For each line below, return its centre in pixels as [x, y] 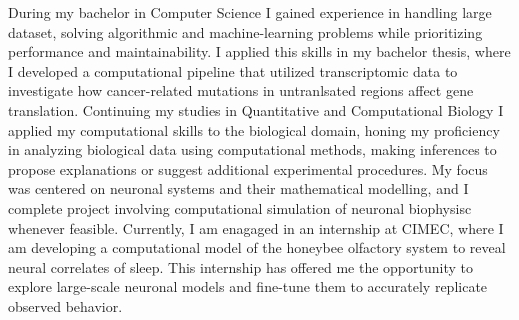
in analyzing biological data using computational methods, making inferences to [252, 149]
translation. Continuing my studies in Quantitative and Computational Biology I [256, 109]
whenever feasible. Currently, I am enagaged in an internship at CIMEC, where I [256, 227]
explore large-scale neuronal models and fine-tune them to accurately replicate [248, 286]
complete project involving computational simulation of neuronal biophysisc [240, 207]
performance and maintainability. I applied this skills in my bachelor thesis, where [259, 51]
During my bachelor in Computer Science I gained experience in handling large [250, 12]
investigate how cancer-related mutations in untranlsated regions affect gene [241, 90]
